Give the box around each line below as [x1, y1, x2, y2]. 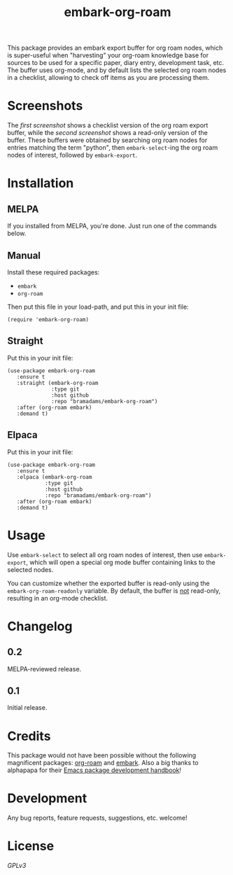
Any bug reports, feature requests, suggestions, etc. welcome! [7, 813, 188, 822]
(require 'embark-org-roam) [7, 316, 90, 323]
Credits [7, 728, 51, 744]
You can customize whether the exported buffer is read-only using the [7, 579, 210, 587]
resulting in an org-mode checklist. [7, 594, 108, 602]
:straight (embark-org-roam [16, 379, 99, 386]
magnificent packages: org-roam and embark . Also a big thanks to [7, 759, 199, 767]
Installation [7, 176, 74, 191]
